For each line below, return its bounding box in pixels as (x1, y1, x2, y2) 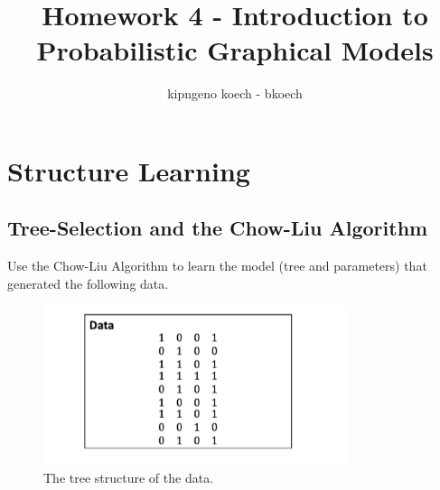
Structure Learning (7, 152, 250, 189)
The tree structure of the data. (43, 467, 214, 486)
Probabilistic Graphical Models (36, 32, 434, 69)
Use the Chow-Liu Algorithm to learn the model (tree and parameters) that (7, 256, 427, 275)
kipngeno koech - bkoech (167, 84, 303, 103)
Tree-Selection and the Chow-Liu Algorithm (7, 214, 428, 242)
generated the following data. (7, 273, 169, 292)
